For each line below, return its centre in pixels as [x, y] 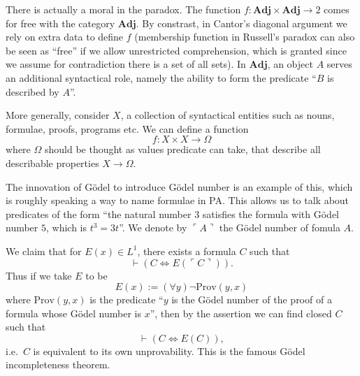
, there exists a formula [187, 251]
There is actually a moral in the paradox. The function [123, 9]
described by [33, 91]
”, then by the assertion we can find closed [241, 313]
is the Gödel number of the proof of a [252, 299]
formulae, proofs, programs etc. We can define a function [127, 128]
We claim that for [44, 251]
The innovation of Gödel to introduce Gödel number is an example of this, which [179, 186]
